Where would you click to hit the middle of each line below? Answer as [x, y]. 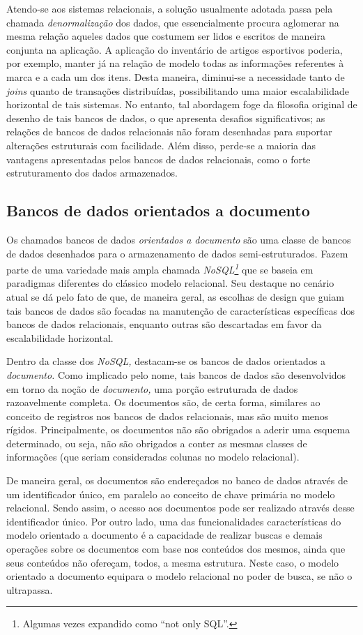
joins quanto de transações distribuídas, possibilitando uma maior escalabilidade [178, 90]
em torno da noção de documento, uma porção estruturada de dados [152, 388]
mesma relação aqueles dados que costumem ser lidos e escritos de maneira [166, 36]
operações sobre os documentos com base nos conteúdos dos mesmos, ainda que [176, 549]
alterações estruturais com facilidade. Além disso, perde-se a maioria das [161, 145]
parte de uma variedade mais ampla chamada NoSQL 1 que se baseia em [160, 268]
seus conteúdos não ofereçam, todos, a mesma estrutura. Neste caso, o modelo [173, 562]
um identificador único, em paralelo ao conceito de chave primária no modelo [171, 494]
